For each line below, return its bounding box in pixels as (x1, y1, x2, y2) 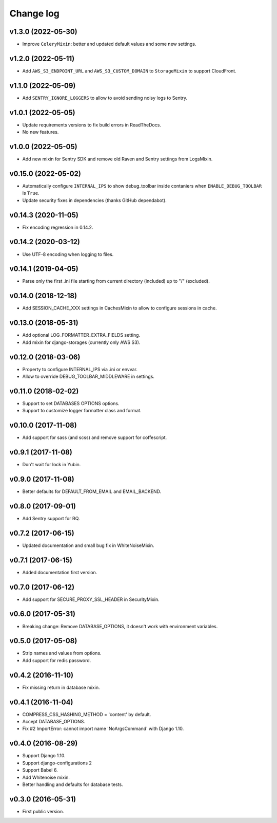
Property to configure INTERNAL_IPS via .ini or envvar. (22, 366, 138, 372)
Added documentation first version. (22, 569, 97, 575)
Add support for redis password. (22, 657, 91, 663)
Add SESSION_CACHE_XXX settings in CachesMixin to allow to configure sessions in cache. (22, 305, 217, 311)
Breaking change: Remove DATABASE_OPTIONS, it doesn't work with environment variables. (22, 623, 218, 629)
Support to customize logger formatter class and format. (22, 408, 142, 414)
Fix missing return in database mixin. (22, 684, 100, 690)
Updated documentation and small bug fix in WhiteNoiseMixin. (22, 542, 154, 548)
